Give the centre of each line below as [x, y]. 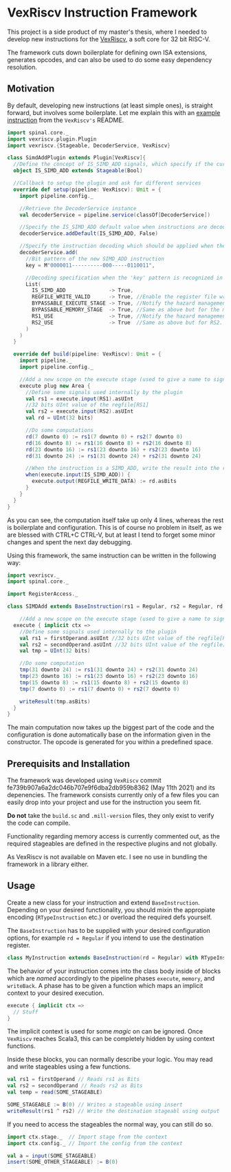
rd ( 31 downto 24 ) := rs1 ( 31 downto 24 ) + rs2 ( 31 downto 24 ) [113, 456]
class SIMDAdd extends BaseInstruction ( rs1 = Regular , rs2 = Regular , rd [115, 607]
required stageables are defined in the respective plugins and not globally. [112, 844]
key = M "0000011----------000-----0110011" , [90, 265]
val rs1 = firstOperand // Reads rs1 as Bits [73, 1080]
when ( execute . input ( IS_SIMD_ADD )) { [78, 475]
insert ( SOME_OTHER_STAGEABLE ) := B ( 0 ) [63, 1162]
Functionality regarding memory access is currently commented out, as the [113, 836]
